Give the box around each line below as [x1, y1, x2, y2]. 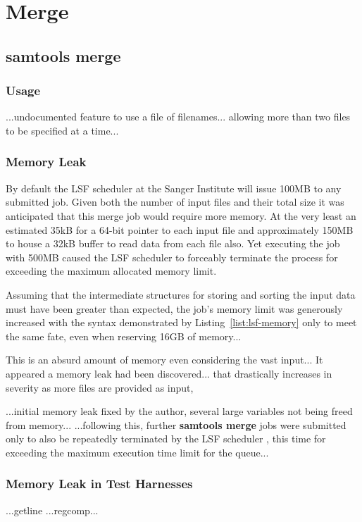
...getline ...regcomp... [6, 502, 99, 517]
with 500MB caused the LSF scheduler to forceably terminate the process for [6, 249, 338, 264]
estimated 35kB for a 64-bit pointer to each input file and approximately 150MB [6, 222, 354, 237]
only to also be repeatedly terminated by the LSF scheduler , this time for [6, 431, 326, 446]
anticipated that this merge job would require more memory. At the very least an [6, 208, 356, 223]
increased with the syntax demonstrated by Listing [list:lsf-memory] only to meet [6, 315, 357, 330]
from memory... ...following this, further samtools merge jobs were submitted [6, 417, 347, 432]
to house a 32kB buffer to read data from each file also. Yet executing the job [6, 236, 340, 251]
